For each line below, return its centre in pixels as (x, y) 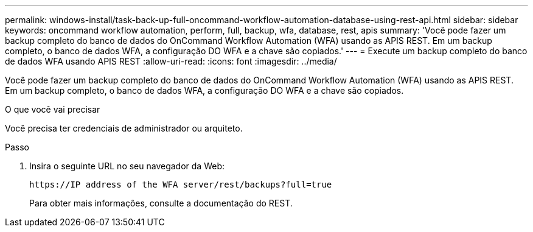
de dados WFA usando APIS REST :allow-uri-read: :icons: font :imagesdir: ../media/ (171, 61)
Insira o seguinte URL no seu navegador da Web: (127, 166)
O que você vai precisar (53, 109)
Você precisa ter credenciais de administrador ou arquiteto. (124, 128)
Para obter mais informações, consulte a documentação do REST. (161, 203)
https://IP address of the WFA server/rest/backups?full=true (181, 185)
